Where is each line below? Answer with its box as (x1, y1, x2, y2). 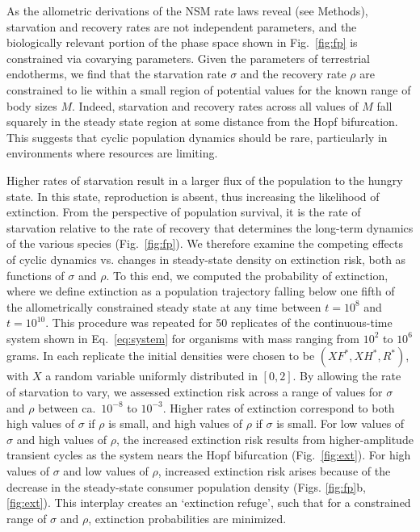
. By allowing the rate (292, 367, 401, 384)
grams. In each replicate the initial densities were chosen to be (6, 347, 315, 364)
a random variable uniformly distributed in (45, 367, 258, 384)
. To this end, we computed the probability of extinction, (106, 266, 388, 283)
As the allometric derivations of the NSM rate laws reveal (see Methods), (6, 2, 368, 19)
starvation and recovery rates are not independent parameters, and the (6, 18, 357, 35)
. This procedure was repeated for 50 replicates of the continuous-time (45, 314, 393, 331)
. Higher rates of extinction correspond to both (162, 399, 395, 416)
